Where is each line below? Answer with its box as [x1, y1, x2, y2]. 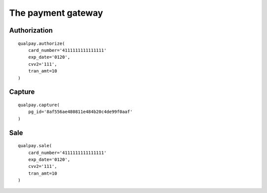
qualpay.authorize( [18, 40, 65, 46]
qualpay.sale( [18, 143, 52, 149]
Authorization [9, 26, 53, 35]
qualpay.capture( [18, 102, 60, 108]
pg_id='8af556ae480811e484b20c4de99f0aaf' [28, 109, 133, 115]
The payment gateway [9, 7, 103, 18]
